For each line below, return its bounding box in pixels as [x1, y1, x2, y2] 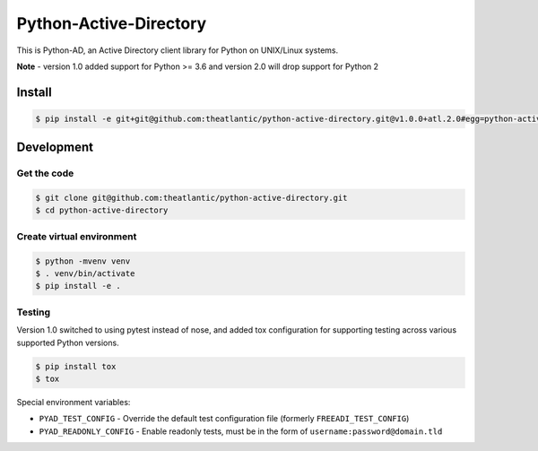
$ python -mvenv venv [35, 256, 131, 266]
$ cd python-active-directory [35, 205, 169, 215]
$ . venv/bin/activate [35, 269, 135, 279]
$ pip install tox [35, 361, 117, 371]
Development [16, 140, 94, 155]
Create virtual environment [16, 230, 137, 242]
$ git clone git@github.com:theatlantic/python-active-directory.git [35, 193, 348, 204]
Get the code [16, 167, 74, 179]
